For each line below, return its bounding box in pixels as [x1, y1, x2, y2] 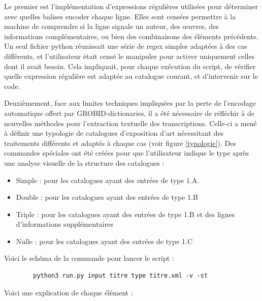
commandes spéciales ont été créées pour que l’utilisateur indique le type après [4, 147, 249, 158]
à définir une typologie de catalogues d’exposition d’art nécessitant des [4, 128, 224, 138]
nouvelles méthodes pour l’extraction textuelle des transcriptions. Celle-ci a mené [4, 117, 257, 128]
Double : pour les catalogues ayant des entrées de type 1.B [16, 192, 198, 202]
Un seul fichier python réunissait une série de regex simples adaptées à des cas [4, 41, 247, 51]
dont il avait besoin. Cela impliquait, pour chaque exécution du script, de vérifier [4, 61, 256, 71]
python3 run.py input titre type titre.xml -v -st [33, 272, 208, 280]
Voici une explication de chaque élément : [4, 287, 133, 297]
